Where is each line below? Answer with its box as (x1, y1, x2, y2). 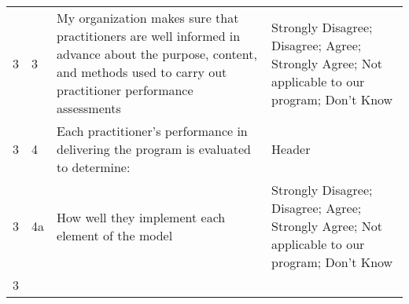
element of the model (57, 225, 173, 244)
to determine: (57, 158, 131, 176)
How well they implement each (57, 207, 226, 226)
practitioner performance (57, 81, 193, 99)
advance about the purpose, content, (57, 45, 257, 63)
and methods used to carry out (57, 63, 227, 81)
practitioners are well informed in (57, 27, 241, 45)
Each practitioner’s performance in (57, 122, 248, 140)
